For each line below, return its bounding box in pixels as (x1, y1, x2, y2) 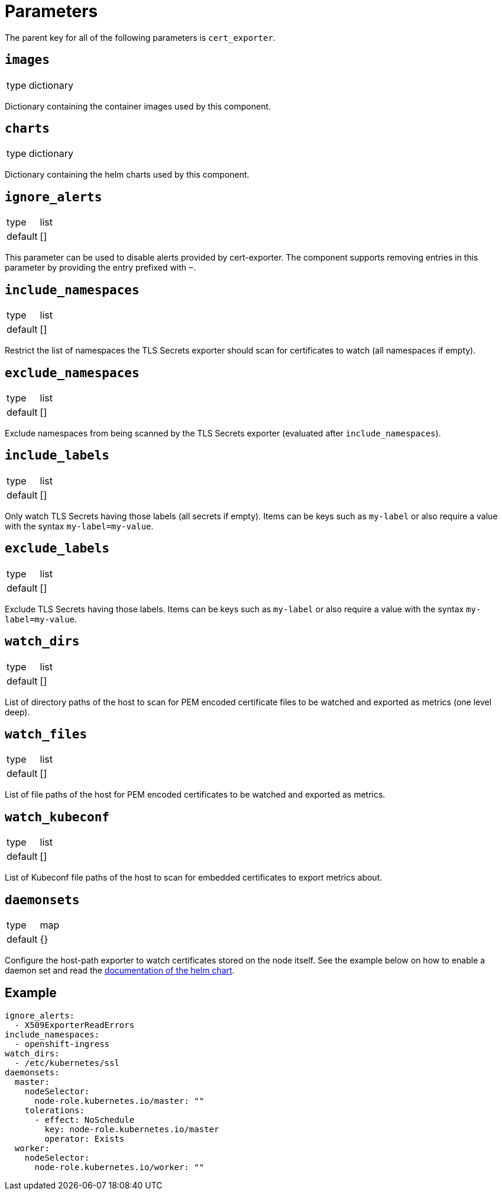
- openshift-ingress (14, 1039, 110, 1049)
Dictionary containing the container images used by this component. (5, 101, 271, 111)
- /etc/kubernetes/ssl (14, 1058, 119, 1068)
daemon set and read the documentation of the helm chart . (5, 965, 235, 976)
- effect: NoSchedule (34, 1114, 135, 1125)
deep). (5, 706, 30, 717)
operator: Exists (44, 1133, 125, 1143)
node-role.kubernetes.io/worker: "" (34, 1162, 205, 1172)
